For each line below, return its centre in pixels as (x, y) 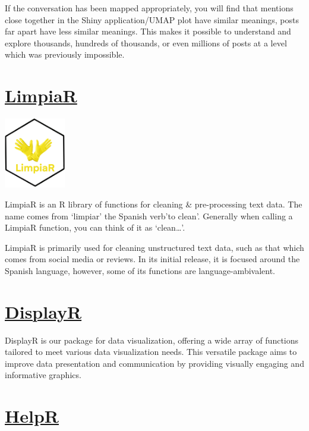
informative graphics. (43, 375)
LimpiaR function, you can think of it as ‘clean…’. (95, 227)
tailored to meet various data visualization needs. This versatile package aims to (151, 352)
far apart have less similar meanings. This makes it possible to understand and (148, 31)
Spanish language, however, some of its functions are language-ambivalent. (140, 270)
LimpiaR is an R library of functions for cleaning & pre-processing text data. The (154, 204)
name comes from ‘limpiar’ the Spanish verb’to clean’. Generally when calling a (149, 215)
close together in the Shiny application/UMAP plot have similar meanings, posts (152, 19)
